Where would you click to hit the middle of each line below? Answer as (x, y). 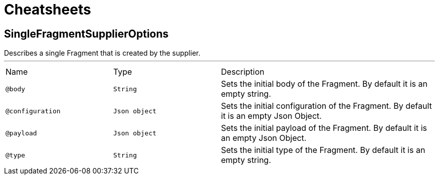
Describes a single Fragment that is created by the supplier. (102, 53)
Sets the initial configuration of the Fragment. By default (326, 106)
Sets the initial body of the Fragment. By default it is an (324, 84)
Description (243, 72)
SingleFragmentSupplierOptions (86, 34)
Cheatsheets (48, 10)
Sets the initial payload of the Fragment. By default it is (324, 128)
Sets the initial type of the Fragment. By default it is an (323, 150)
